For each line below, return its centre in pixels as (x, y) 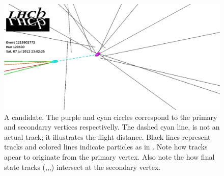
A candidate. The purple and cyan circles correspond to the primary (111, 117)
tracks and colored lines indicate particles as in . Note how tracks (106, 147)
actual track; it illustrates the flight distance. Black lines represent (107, 136)
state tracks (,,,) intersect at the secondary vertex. (82, 167)
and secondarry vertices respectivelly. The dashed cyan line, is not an (112, 127)
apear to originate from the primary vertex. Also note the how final (109, 157)
